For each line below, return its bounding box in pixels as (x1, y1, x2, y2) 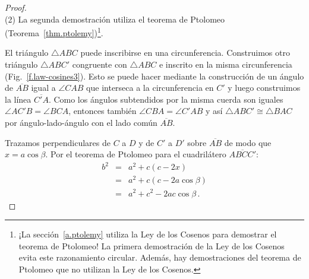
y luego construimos (228, 81, 301, 94)
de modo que (224, 136, 272, 148)
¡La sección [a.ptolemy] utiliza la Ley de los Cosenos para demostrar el (18, 228, 277, 240)
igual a (31, 81, 56, 94)
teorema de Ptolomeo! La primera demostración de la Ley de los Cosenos (18, 239, 285, 252)
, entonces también (68, 104, 137, 117)
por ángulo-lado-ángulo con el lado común (5, 116, 157, 128)
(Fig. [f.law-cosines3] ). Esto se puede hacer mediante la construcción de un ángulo (5, 69, 304, 82)
